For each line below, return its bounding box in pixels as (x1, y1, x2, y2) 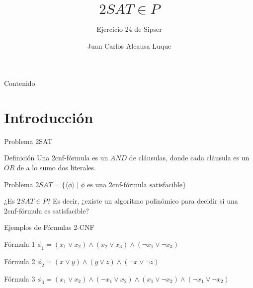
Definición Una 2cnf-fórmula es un (4, 152, 108, 163)
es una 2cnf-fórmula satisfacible (87, 181, 183, 189)
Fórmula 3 (4, 273, 35, 284)
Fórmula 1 (4, 239, 35, 249)
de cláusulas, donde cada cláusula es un (129, 152, 250, 163)
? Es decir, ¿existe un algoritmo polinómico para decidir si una (47, 196, 238, 206)
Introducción (4, 107, 93, 127)
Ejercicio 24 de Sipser (96, 23, 162, 34)
